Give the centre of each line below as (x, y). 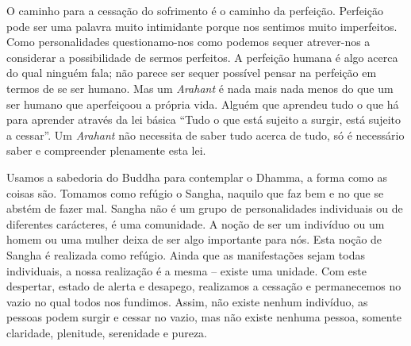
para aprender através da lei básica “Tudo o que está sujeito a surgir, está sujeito (204, 119)
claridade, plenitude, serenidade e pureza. (107, 332)
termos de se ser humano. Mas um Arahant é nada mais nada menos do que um (200, 88)
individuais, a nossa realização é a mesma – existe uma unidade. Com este (186, 270)
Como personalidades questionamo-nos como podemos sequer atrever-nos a (188, 42)
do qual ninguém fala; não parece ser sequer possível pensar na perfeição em (192, 73)
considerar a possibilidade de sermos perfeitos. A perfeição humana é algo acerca (202, 57)
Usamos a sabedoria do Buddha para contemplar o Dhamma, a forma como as (197, 177)
